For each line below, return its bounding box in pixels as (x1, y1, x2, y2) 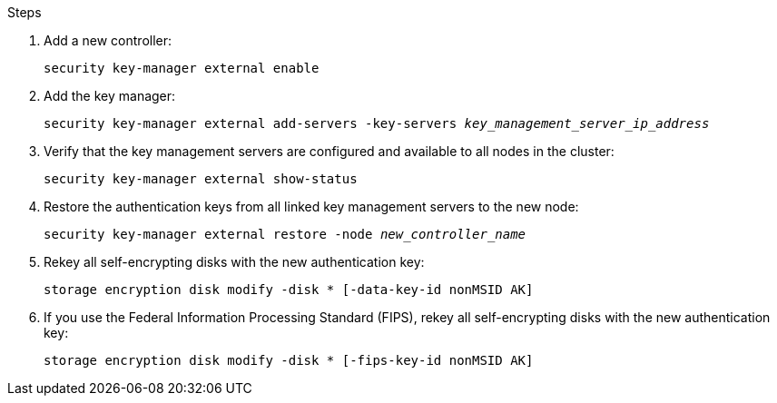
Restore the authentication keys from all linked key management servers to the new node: (44, 199, 579, 214)
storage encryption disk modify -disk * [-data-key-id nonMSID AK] (44, 282, 534, 297)
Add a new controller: (44, 33, 172, 48)
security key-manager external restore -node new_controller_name (44, 227, 526, 241)
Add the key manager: (44, 88, 176, 103)
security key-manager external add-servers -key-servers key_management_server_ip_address (44, 116, 710, 131)
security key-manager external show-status (44, 172, 358, 186)
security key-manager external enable (44, 61, 320, 75)
